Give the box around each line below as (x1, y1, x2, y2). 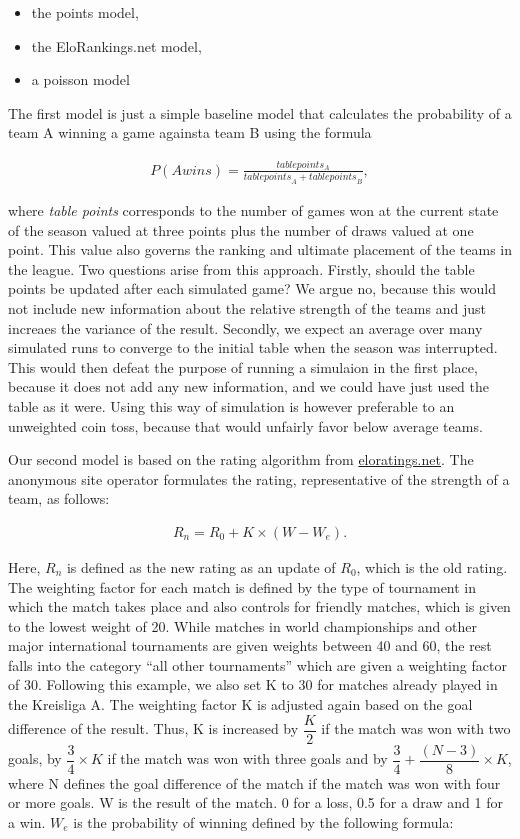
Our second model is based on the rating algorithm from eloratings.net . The (8, 449, 474, 470)
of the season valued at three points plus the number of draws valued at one (8, 219, 474, 240)
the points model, (31, 2, 139, 22)
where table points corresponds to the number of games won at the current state (8, 199, 499, 220)
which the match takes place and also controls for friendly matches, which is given (8, 596, 511, 617)
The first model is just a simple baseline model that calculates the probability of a (8, 102, 512, 123)
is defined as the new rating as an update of (66, 556, 336, 577)
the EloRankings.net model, (31, 35, 202, 56)
